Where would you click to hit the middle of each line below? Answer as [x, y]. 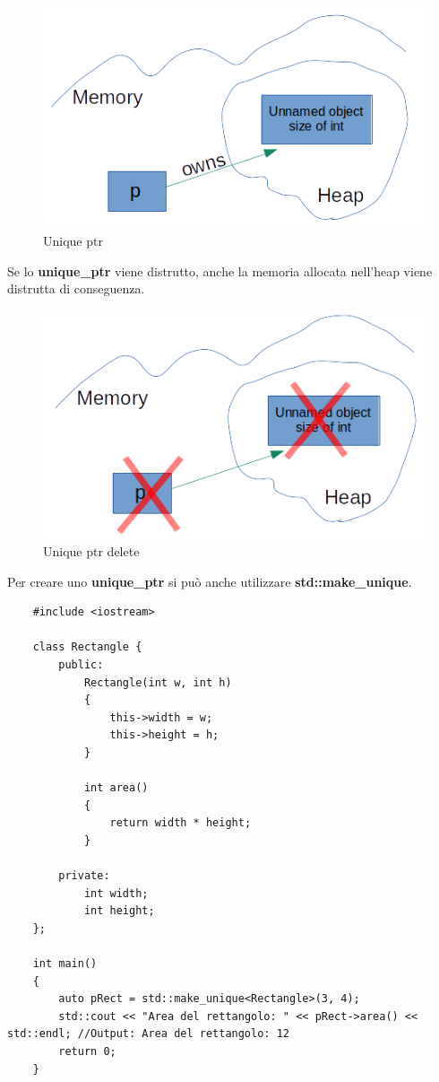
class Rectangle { [87, 647]
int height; [119, 911]
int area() [116, 788]
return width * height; [181, 823]
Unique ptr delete [91, 550]
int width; [116, 893]
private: [84, 876]
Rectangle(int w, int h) [158, 682]
